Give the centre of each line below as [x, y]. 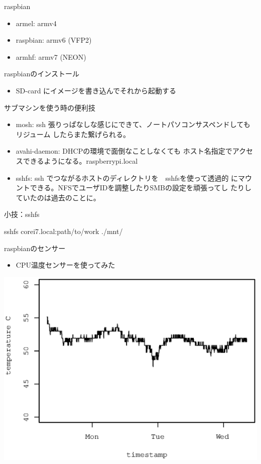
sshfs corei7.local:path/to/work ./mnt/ [63, 231]
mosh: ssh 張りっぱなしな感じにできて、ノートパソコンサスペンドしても [133, 124]
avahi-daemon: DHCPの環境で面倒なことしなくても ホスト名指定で [124, 151]
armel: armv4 [36, 23]
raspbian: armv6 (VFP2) [54, 40]
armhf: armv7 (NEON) [51, 56]
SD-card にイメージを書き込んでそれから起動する [96, 90]
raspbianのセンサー [35, 248]
